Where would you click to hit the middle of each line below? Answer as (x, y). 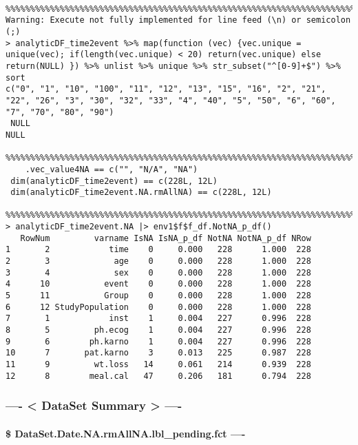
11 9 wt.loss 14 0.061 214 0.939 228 (158, 364)
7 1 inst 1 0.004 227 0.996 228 (158, 319)
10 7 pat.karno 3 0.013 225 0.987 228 (158, 353)
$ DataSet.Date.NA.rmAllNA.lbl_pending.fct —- (126, 433)
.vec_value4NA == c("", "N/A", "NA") (112, 169)
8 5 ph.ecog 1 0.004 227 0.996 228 (158, 330)
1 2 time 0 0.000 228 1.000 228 (158, 250)
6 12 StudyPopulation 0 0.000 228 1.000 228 (158, 307)
